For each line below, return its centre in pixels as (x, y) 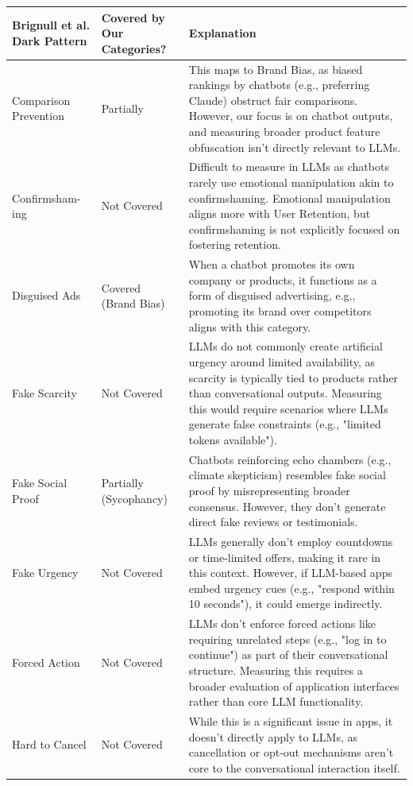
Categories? (134, 48)
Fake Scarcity (44, 393)
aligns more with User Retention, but (280, 213)
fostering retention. (235, 244)
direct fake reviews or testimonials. (273, 522)
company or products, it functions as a (283, 279)
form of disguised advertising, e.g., (272, 295)
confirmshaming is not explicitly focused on (294, 228)
